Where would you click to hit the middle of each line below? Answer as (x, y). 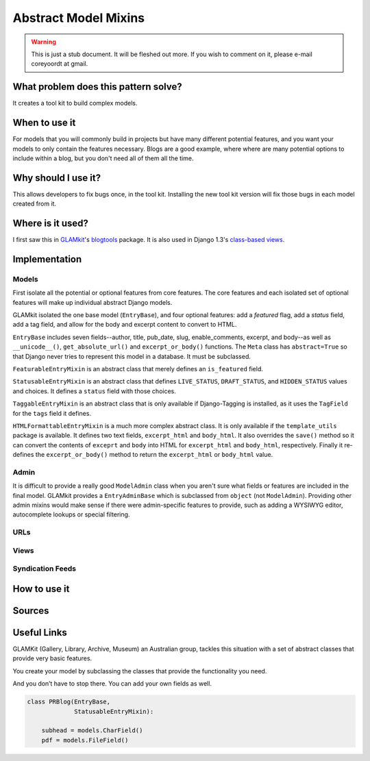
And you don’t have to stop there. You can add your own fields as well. (112, 684)
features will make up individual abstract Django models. (92, 302)
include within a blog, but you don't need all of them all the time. (103, 158)
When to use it (44, 123)
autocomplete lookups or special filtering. (71, 514)
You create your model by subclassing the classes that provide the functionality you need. (140, 671)
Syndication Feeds (45, 569)
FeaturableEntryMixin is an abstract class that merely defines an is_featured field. (138, 369)
